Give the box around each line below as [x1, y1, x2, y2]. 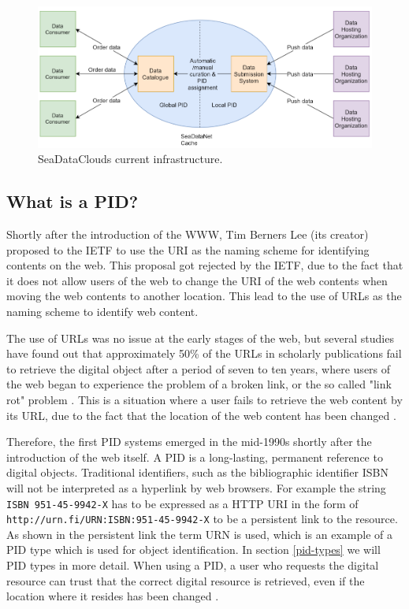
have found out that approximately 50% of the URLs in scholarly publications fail [6, 345, 402, 362]
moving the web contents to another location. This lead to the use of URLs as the [6, 288, 402, 304]
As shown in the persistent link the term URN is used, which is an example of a [6, 525, 392, 542]
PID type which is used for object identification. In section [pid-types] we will [6, 541, 381, 558]
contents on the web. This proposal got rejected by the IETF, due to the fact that [6, 257, 403, 273]
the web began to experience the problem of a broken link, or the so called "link [6, 376, 392, 392]
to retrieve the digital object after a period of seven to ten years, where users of [6, 360, 391, 377]
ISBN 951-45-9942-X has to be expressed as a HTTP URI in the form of [6, 495, 359, 511]
